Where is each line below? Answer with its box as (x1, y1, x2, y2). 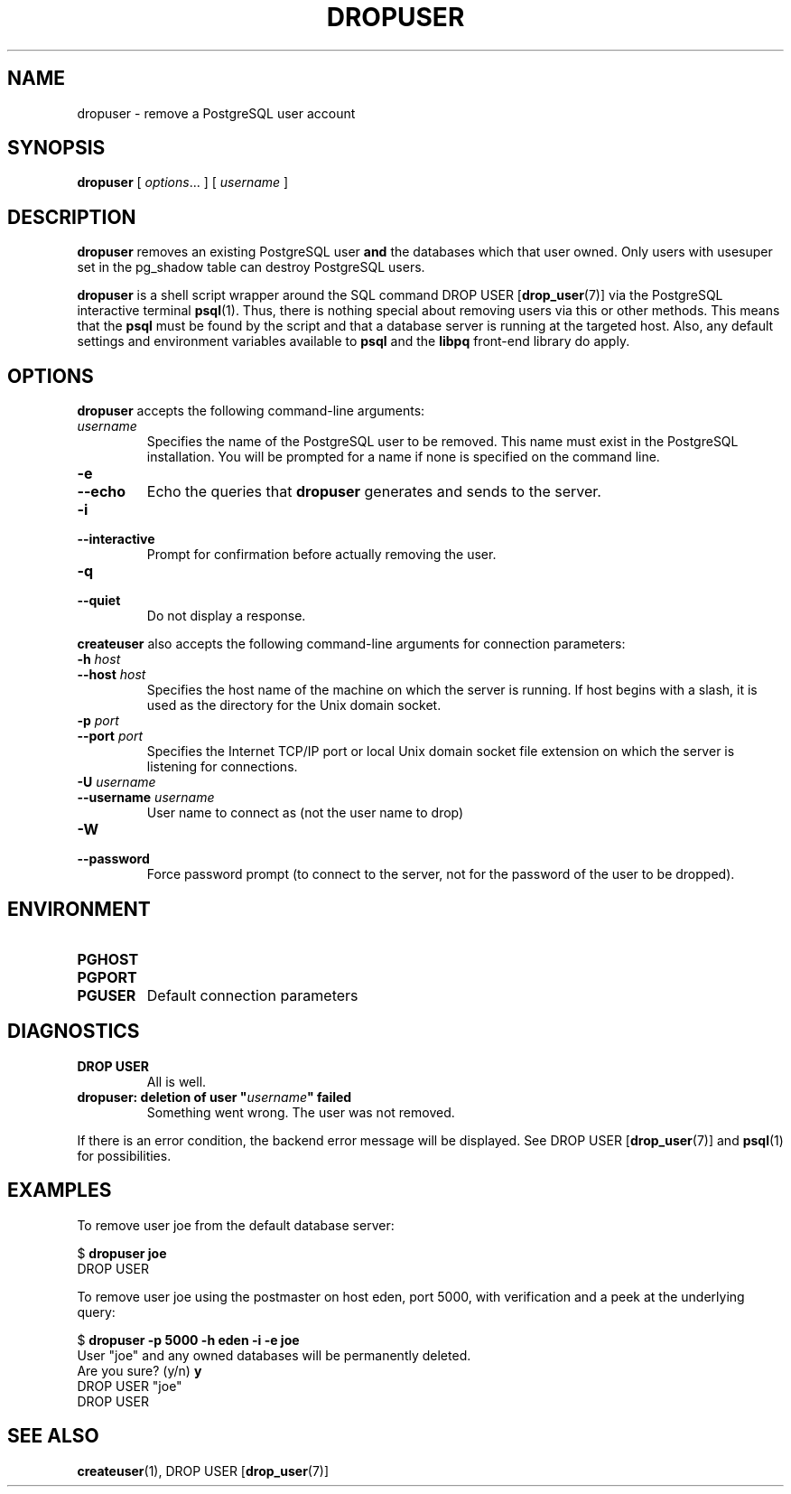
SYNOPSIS (7, 136, 106, 160)
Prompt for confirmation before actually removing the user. (146, 546, 497, 563)
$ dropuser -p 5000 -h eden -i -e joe (77, 1331, 300, 1348)
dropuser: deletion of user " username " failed (77, 1088, 352, 1105)
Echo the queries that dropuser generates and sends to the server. (146, 482, 601, 501)
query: (77, 1303, 116, 1320)
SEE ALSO (7, 1424, 99, 1448)
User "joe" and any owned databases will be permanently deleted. (77, 1347, 471, 1363)
